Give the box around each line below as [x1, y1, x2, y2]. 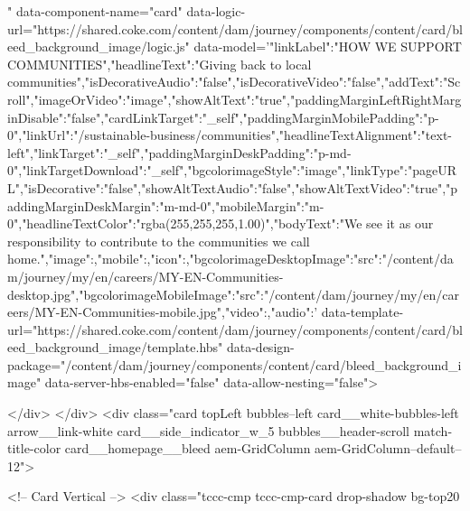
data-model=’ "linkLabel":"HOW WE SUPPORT [193, 37, 462, 56]
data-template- [321, 302, 404, 321]
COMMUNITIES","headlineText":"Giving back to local [7, 54, 312, 73]
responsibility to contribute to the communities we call [7, 231, 310, 250]
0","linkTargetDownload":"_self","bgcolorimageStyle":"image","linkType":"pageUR [7, 161, 457, 180]
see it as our [366, 214, 434, 233]
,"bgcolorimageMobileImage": [75, 284, 236, 303]
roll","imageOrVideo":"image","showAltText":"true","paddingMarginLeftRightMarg [7, 89, 462, 108]
